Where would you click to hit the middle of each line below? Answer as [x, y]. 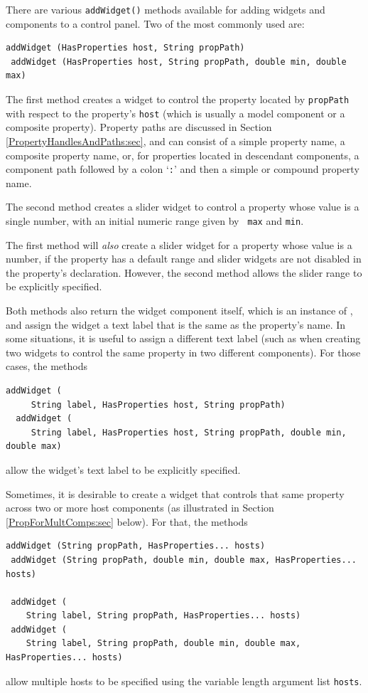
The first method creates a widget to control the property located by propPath [178, 99]
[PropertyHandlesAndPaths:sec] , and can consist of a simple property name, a [175, 141]
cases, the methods [47, 366]
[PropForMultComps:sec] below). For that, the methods [127, 521]
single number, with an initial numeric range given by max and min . [155, 220]
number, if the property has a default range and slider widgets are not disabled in [184, 259]
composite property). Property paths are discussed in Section [139, 127]
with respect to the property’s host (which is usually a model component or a [175, 113]
